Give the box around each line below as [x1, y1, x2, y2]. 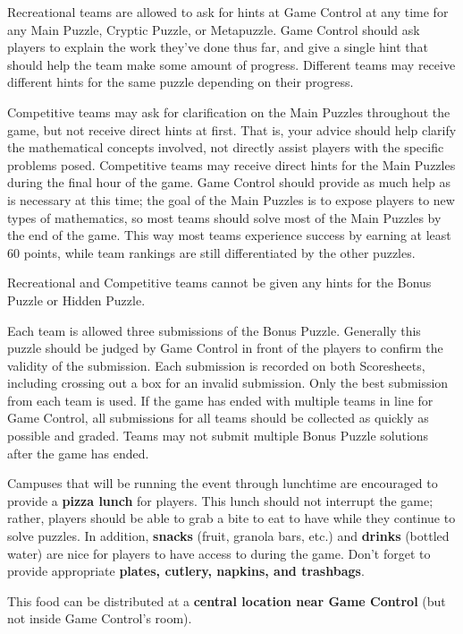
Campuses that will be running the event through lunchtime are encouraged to [7, 474, 438, 493]
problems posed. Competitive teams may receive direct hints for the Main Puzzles [7, 155, 456, 174]
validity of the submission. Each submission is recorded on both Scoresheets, [7, 356, 425, 374]
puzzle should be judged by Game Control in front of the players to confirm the [7, 338, 443, 357]
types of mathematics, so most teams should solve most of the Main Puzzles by [7, 208, 442, 227]
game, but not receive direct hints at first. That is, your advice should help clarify [7, 120, 457, 139]
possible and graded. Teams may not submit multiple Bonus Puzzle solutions [7, 426, 429, 445]
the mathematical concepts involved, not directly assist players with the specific [7, 138, 444, 157]
